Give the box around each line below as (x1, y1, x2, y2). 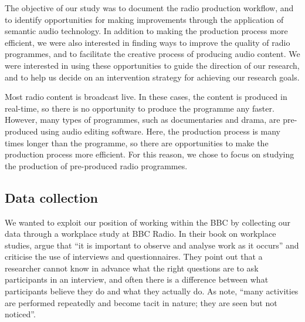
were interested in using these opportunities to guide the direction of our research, (5, 59, 300, 71)
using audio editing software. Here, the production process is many (40, 125, 280, 137)
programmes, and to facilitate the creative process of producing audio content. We (5, 48, 300, 60)
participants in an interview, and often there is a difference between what (5, 273, 269, 286)
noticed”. (5, 308, 36, 320)
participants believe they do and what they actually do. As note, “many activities (5, 285, 299, 297)
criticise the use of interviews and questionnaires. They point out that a (5, 250, 263, 263)
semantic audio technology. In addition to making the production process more (5, 25, 288, 37)
